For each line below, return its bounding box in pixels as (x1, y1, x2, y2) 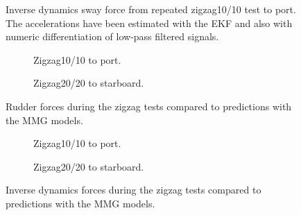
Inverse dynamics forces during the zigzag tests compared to (6, 182, 261, 197)
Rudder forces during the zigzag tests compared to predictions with (6, 98, 292, 113)
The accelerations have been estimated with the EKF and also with (6, 15, 293, 30)
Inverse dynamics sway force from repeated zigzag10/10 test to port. (6, 2, 296, 16)
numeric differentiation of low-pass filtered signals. (6, 29, 219, 44)
